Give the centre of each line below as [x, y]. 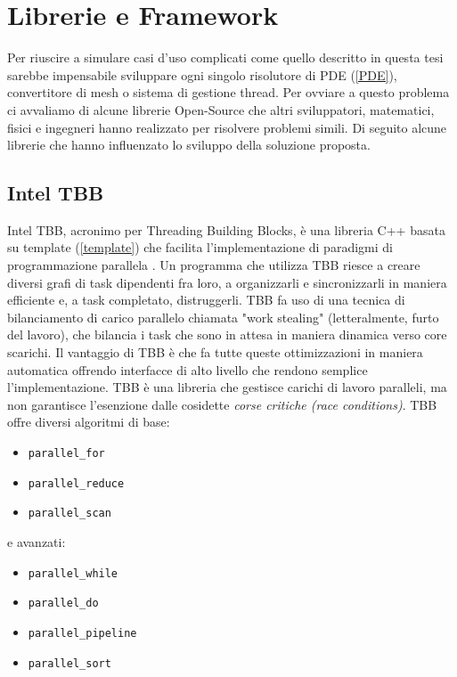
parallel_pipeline [82, 633]
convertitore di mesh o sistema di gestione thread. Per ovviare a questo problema [228, 92]
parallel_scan [69, 514]
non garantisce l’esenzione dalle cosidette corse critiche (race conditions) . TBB [222, 404]
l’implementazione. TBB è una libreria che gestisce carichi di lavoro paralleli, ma [227, 387]
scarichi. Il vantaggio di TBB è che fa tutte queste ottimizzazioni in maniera [215, 352]
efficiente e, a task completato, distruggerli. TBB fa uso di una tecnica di [206, 300]
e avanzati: [37, 541]
